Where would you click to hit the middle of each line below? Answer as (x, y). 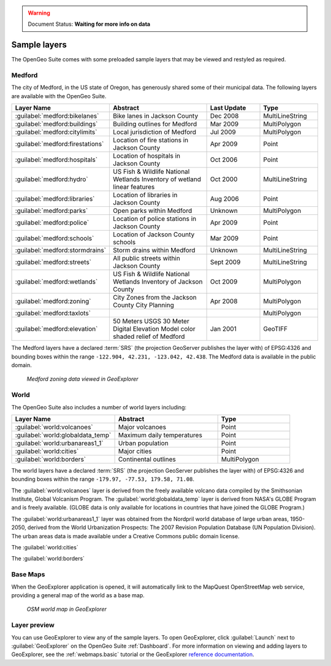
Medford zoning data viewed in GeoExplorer (82, 379)
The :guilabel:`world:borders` (48, 559)
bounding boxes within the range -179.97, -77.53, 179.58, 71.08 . (103, 479)
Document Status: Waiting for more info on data (89, 24)
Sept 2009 (225, 262)
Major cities (135, 451)
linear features (134, 187)
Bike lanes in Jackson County (156, 116)
